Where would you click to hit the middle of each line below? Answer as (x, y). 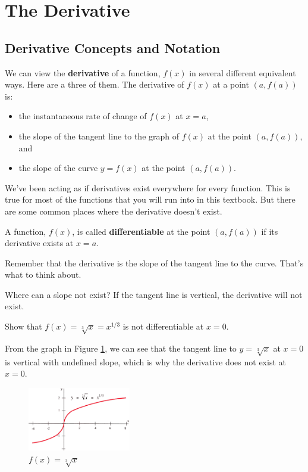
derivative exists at (39, 243)
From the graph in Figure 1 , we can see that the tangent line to (121, 348)
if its (270, 231)
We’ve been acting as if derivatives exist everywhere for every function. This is (148, 187)
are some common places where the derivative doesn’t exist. (114, 211)
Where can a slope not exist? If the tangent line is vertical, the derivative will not (154, 294)
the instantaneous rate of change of (83, 116)
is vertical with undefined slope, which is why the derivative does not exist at (145, 361)
